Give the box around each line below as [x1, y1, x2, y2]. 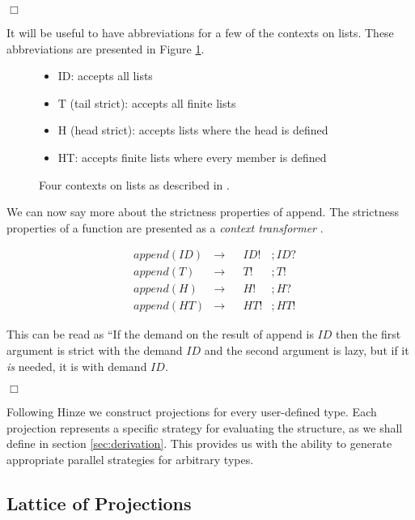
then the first [336, 326, 401, 343]
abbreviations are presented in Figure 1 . [6, 40, 205, 57]
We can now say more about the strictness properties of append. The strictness [6, 203, 399, 220]
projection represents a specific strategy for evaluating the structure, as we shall [6, 419, 403, 436]
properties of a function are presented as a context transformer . [6, 219, 324, 236]
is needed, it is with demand [6, 357, 147, 374]
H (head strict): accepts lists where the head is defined [57, 121, 328, 139]
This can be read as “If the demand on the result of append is [6, 326, 314, 343]
